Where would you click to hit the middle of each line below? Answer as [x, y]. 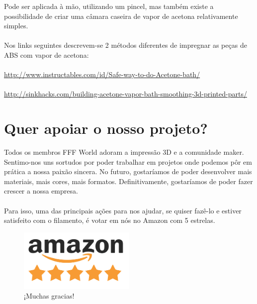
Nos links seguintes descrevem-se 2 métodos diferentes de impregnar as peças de [126, 45]
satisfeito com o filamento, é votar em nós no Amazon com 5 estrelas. [110, 220]
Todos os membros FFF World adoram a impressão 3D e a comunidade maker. [124, 152]
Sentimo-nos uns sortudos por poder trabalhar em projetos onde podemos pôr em [128, 161]
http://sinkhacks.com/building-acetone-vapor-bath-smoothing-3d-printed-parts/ [126, 94]
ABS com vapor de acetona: [46, 54]
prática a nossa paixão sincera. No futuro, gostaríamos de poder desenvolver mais [128, 171]
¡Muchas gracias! [49, 296]
